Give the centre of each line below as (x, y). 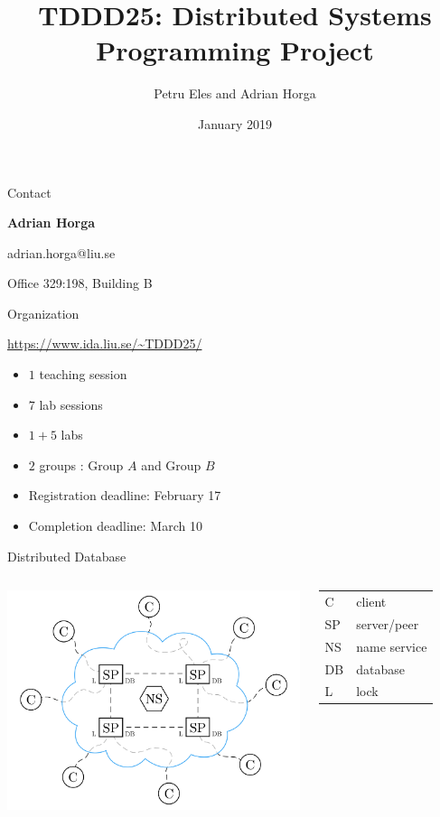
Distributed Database (67, 556)
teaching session (83, 374)
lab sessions (71, 404)
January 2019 (235, 123)
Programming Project (235, 50)
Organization (43, 313)
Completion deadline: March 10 (115, 526)
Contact (29, 192)
